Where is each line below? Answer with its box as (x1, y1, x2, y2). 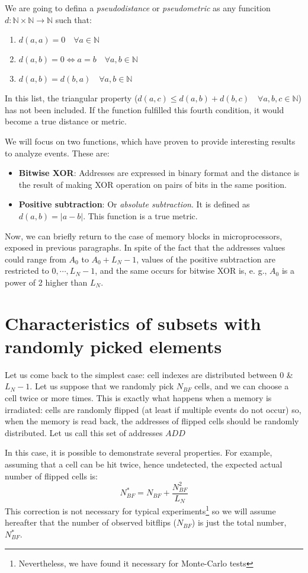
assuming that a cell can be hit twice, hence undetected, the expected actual (5, 457, 283, 470)
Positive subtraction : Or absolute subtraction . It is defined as (18, 198, 250, 210)
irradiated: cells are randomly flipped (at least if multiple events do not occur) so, (5, 403, 301, 415)
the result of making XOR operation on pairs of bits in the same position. (18, 178, 287, 190)
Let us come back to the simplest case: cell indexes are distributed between (5, 368, 277, 380)
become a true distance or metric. (5, 115, 127, 127)
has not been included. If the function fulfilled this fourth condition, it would (5, 103, 284, 116)
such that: (55, 13, 92, 25)
